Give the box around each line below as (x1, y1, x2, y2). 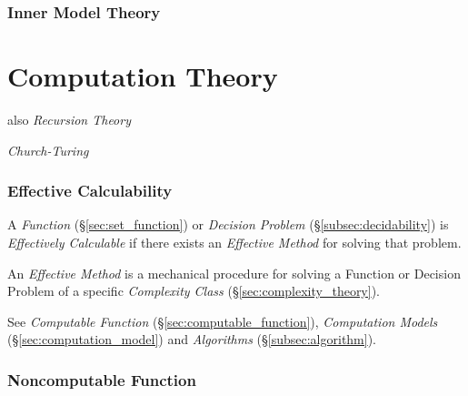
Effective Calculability (7, 179, 173, 202)
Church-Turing (7, 140, 89, 159)
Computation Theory (7, 57, 278, 95)
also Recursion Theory (7, 109, 131, 128)
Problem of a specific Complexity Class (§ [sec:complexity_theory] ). (7, 281, 380, 300)
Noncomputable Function (7, 368, 196, 391)
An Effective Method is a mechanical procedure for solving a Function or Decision (7, 263, 461, 282)
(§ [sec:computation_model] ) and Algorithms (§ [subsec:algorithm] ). (7, 330, 377, 349)
